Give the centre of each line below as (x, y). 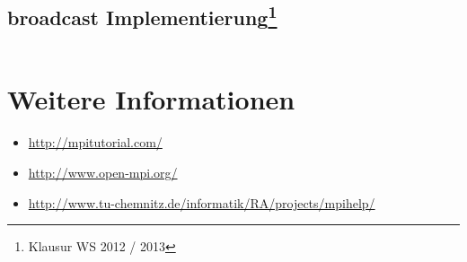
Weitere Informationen (151, 99)
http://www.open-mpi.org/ (103, 172)
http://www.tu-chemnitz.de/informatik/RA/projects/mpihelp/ (202, 202)
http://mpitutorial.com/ (95, 142)
